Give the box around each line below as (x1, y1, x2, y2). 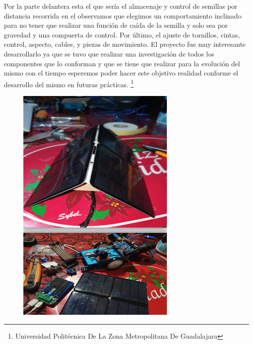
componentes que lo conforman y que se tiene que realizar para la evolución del (4, 58, 240, 68)
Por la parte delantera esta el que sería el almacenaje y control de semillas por (4, 1, 237, 11)
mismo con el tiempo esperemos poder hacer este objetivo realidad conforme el (4, 68, 238, 78)
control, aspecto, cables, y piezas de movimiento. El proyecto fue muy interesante (4, 39, 246, 49)
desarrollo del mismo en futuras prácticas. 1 (4, 77, 134, 89)
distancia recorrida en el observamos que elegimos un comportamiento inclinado (4, 10, 242, 20)
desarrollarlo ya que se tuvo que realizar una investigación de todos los (4, 48, 215, 58)
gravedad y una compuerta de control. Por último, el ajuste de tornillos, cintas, (4, 29, 240, 39)
